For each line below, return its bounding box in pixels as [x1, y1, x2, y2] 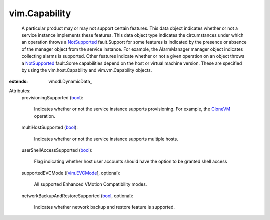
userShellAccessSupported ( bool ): [21, 147, 93, 153]
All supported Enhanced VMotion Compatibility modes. [34, 181, 147, 187]
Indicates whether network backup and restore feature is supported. [34, 204, 175, 210]
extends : [9, 78, 28, 85]
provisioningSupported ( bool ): [21, 95, 84, 101]
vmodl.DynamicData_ [48, 78, 92, 85]
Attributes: [9, 88, 31, 94]
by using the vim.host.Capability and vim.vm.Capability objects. [21, 67, 152, 73]
